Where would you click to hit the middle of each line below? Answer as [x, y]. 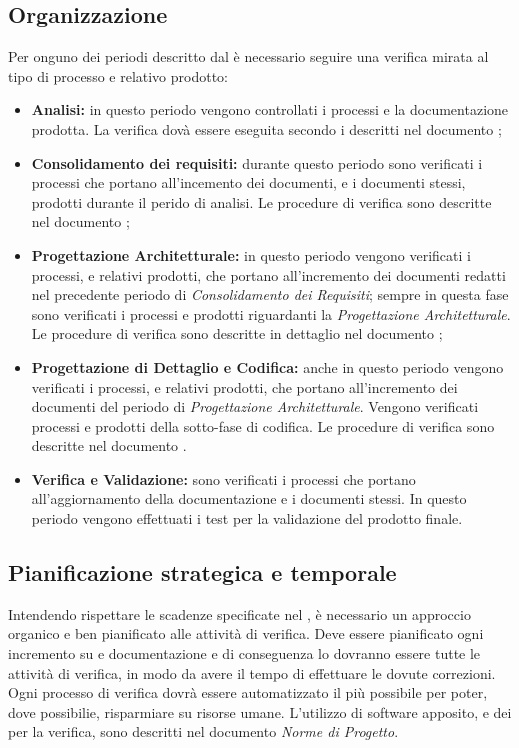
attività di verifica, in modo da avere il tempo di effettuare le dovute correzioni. [252, 672]
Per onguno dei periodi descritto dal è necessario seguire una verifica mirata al [248, 56]
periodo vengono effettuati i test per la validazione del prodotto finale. [247, 518]
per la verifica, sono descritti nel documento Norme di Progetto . [203, 731]
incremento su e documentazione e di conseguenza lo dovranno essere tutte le [244, 653]
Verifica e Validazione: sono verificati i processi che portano [223, 478]
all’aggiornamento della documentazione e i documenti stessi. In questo [249, 498]
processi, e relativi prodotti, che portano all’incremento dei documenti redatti [268, 274]
